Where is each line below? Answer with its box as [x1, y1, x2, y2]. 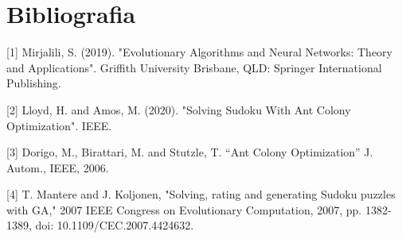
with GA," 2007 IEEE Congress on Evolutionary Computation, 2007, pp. [6, 201, 362, 218]
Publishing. [6, 75, 61, 91]
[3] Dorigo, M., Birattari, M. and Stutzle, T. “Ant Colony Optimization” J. [6, 144, 373, 160]
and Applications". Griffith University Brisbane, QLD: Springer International [6, 59, 382, 75]
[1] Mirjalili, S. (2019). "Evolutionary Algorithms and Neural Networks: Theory [6, 44, 392, 60]
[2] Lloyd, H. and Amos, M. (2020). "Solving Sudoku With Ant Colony [6, 101, 351, 118]
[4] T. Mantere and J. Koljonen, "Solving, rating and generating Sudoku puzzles [6, 186, 396, 202]
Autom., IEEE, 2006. [6, 159, 109, 175]
